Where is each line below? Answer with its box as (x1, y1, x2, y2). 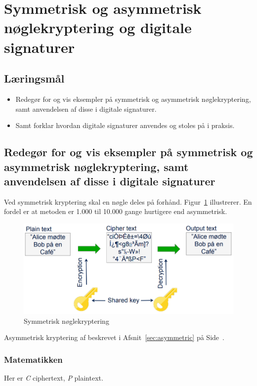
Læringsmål (4, 71, 65, 86)
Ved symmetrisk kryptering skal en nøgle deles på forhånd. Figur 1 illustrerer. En (4, 196, 252, 207)
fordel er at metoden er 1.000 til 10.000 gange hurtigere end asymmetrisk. (4, 206, 227, 216)
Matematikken (4, 353, 63, 365)
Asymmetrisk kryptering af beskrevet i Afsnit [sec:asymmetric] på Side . (4, 332, 224, 343)
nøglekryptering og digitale (4, 17, 192, 38)
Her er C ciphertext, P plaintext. (4, 373, 103, 383)
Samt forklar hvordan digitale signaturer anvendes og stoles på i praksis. (15, 120, 235, 130)
